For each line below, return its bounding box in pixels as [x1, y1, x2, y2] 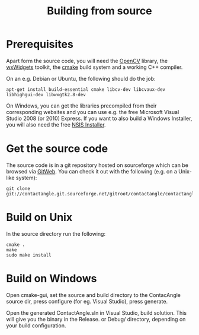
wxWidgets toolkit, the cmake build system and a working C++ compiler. [6, 64, 183, 71]
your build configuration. [6, 322, 66, 329]
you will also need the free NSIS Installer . [6, 121, 106, 128]
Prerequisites [6, 37, 74, 51]
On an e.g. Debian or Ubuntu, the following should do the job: [6, 75, 156, 82]
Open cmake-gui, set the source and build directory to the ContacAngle [6, 291, 181, 298]
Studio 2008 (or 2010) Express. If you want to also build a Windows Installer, [6, 115, 192, 122]
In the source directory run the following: [6, 230, 105, 237]
